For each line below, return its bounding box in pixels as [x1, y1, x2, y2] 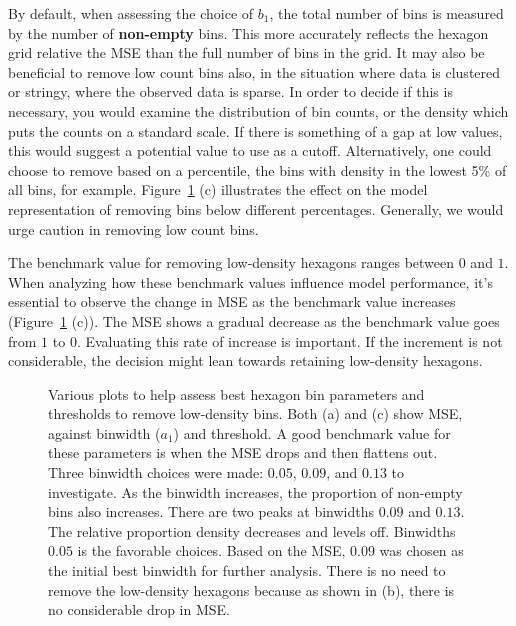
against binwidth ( [48, 422, 161, 443]
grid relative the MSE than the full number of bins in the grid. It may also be [8, 42, 485, 63]
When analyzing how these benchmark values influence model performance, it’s [8, 271, 493, 292]
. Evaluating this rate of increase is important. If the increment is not [76, 330, 503, 351]
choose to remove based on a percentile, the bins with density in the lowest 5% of [8, 159, 507, 180]
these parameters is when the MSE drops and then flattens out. [48, 442, 438, 463]
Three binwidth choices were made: [48, 462, 264, 483]
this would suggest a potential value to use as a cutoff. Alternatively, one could [8, 140, 492, 161]
